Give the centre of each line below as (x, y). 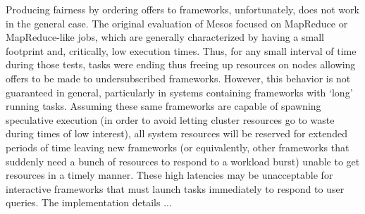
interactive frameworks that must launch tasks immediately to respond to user (175, 188)
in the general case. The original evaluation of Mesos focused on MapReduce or (177, 23)
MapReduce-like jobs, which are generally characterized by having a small (165, 37)
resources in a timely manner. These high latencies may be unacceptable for (169, 175)
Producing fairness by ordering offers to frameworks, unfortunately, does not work (182, 9)
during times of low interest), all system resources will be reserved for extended (177, 133)
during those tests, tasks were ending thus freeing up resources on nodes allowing (181, 64)
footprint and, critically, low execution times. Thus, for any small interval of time (181, 50)
